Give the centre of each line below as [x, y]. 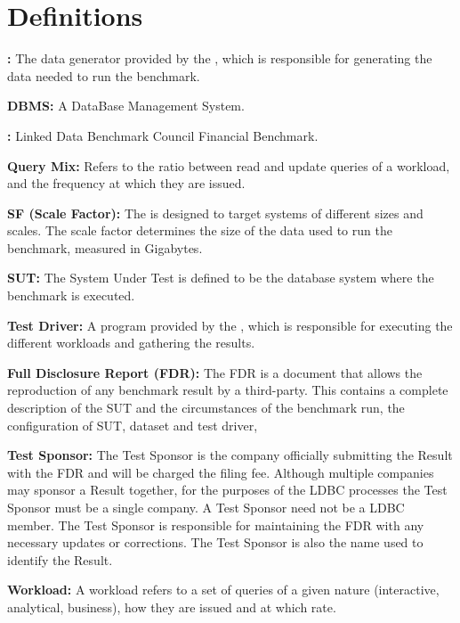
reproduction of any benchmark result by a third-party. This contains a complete [228, 390]
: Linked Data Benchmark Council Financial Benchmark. [163, 135]
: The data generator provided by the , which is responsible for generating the [220, 58]
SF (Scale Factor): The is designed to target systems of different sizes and [215, 213]
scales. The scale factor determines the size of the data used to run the [200, 230]
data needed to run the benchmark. [104, 75]
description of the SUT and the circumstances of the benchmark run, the [206, 408]
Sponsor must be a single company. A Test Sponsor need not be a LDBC [206, 507]
